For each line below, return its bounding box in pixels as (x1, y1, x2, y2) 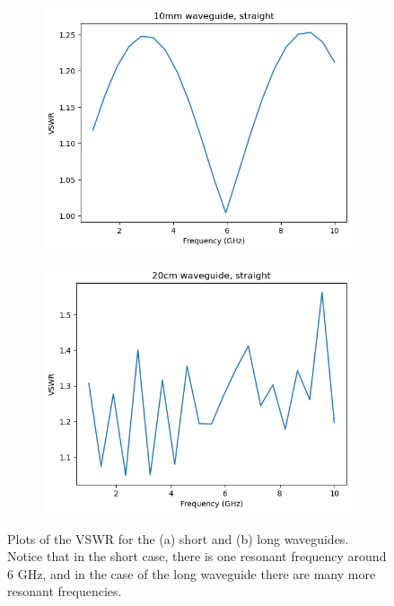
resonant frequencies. (7, 582, 122, 601)
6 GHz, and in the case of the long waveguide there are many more (7, 564, 376, 583)
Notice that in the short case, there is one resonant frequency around (7, 547, 387, 566)
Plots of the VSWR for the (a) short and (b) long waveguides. (7, 529, 349, 548)
